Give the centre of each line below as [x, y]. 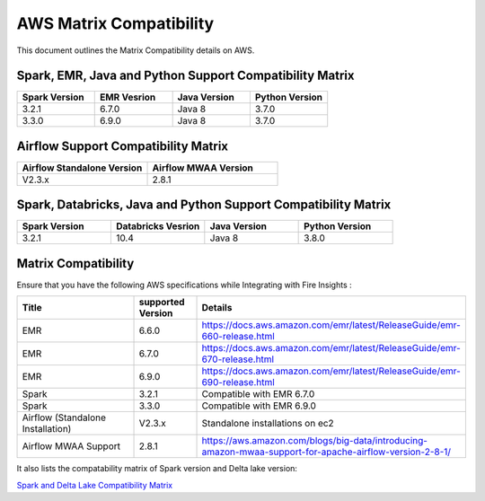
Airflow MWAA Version [203, 168]
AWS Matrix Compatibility [115, 23]
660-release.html [238, 337]
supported [162, 303]
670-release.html [238, 359]
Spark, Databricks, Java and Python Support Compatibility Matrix [204, 205]
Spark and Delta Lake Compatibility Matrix [95, 485]
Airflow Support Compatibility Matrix [123, 146]
